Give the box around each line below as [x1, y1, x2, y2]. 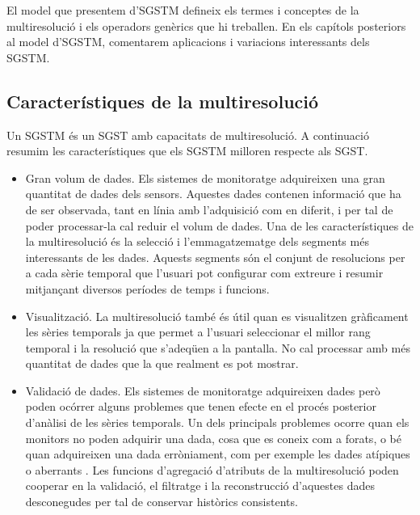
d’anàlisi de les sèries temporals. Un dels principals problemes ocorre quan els [25, 414, 409, 431]
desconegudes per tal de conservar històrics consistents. [25, 493, 298, 510]
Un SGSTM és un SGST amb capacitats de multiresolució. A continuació [6, 126, 369, 143]
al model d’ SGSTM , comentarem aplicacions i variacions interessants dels [6, 33, 370, 50]
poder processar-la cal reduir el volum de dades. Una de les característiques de [25, 217, 414, 234]
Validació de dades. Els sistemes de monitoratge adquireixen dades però [25, 382, 380, 399]
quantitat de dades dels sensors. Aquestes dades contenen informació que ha [25, 185, 401, 202]
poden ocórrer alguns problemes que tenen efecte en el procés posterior [25, 398, 376, 415]
